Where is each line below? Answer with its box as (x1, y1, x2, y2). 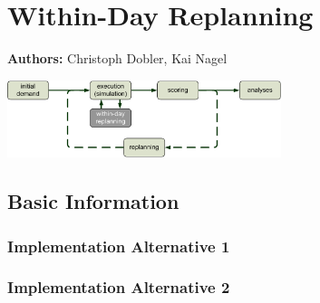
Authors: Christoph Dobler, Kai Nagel (7, 49, 228, 68)
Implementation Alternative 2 (7, 276, 230, 298)
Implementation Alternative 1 (7, 234, 230, 257)
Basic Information (7, 187, 179, 215)
